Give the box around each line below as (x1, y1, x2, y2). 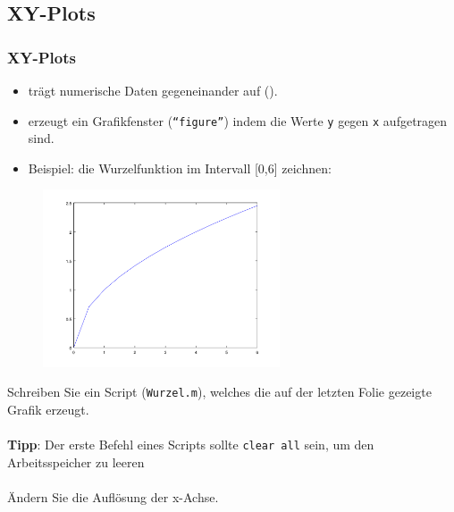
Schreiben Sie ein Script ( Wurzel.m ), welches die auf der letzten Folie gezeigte (7, 382, 432, 401)
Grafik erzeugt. (7, 400, 89, 419)
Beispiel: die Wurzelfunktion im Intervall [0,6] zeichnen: (28, 158, 332, 177)
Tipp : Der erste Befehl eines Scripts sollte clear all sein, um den (7, 435, 374, 454)
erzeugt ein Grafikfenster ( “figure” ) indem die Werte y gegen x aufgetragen (28, 111, 448, 130)
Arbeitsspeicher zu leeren (7, 452, 145, 471)
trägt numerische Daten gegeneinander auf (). (28, 81, 278, 99)
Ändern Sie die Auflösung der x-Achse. (7, 488, 219, 507)
